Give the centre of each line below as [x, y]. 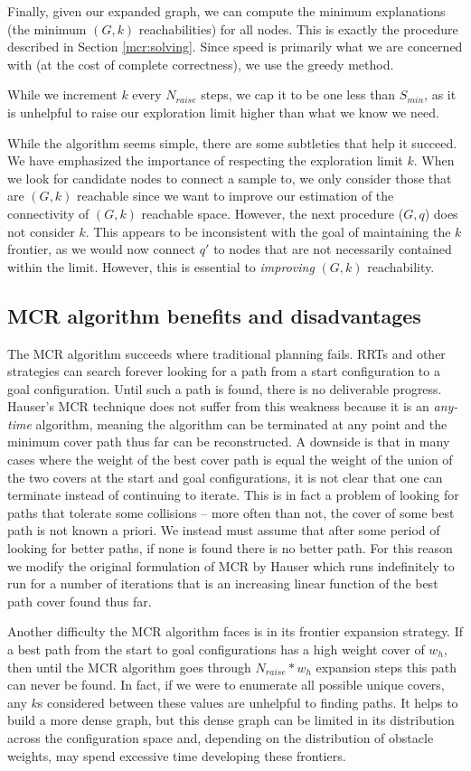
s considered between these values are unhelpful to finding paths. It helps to [248, 702]
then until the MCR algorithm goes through [129, 667]
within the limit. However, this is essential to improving [161, 266]
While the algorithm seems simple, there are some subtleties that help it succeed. [232, 142]
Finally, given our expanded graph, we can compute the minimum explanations [226, 11]
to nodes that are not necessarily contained [333, 249]
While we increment [62, 94]
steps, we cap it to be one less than [298, 94]
